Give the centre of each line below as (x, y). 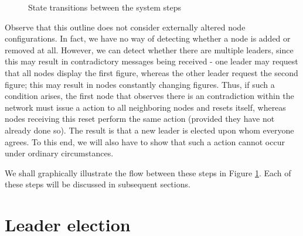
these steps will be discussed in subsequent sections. (98, 184)
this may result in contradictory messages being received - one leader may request (151, 61)
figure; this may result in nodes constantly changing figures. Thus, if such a (140, 84)
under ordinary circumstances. (59, 153)
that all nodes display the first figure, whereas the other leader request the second (151, 72)
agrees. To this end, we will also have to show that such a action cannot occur (145, 141)
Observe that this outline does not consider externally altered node (125, 27)
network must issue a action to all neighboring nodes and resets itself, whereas (145, 107)
